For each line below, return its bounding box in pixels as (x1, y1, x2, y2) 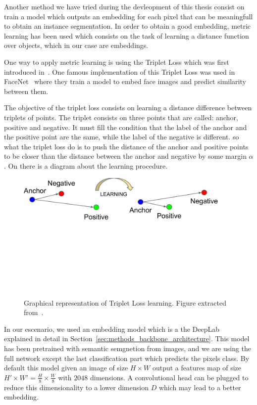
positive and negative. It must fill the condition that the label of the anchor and (4, 122, 247, 132)
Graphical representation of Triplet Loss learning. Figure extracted (24, 297, 226, 308)
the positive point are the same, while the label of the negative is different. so (4, 132, 239, 142)
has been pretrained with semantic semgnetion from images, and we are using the (4, 343, 252, 353)
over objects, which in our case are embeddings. (4, 40, 149, 50)
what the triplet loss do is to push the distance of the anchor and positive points (4, 141, 249, 151)
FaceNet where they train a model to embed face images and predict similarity (4, 76, 246, 87)
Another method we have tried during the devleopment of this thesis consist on (4, 1, 245, 11)
